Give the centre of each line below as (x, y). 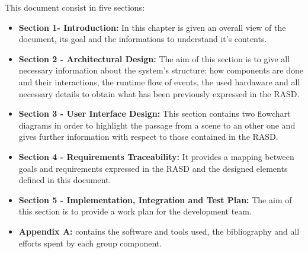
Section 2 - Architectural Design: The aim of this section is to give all (154, 58)
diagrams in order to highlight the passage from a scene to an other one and (157, 125)
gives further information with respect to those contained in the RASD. (148, 137)
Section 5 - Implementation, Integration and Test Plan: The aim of (155, 199)
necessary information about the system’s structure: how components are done (161, 70)
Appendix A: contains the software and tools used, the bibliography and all (159, 231)
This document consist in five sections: (75, 7)
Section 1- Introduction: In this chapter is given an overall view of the (152, 27)
